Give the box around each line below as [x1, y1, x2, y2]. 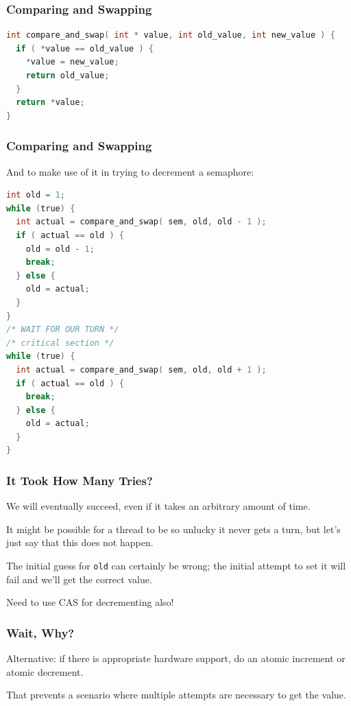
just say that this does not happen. [6, 535, 154, 550]
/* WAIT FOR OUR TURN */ [6, 325, 119, 335]
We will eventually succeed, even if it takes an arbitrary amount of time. [6, 499, 311, 513]
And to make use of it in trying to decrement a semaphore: [6, 164, 254, 178]
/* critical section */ [6, 338, 114, 348]
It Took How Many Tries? [6, 471, 153, 489]
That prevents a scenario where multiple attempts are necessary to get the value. [6, 687, 346, 702]
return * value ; [16, 97, 85, 108]
